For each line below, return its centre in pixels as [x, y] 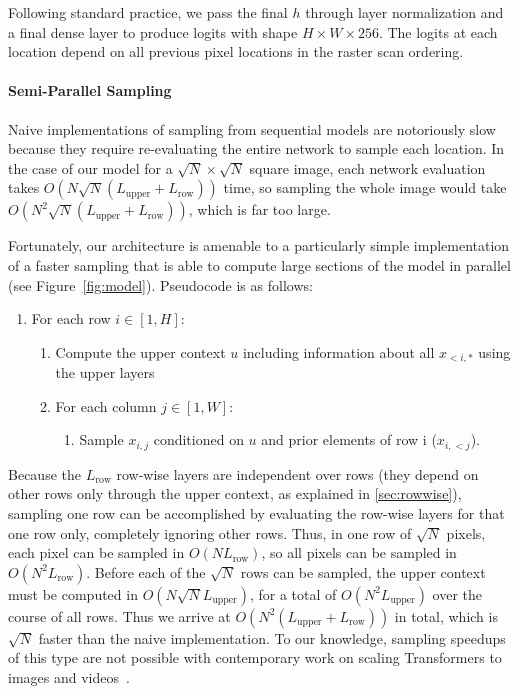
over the [457, 593]
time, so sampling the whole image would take [365, 187]
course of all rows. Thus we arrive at [119, 615]
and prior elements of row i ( [349, 439]
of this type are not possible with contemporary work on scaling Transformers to [255, 657]
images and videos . [69, 676]
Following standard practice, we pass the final [148, 12]
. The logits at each [438, 31]
